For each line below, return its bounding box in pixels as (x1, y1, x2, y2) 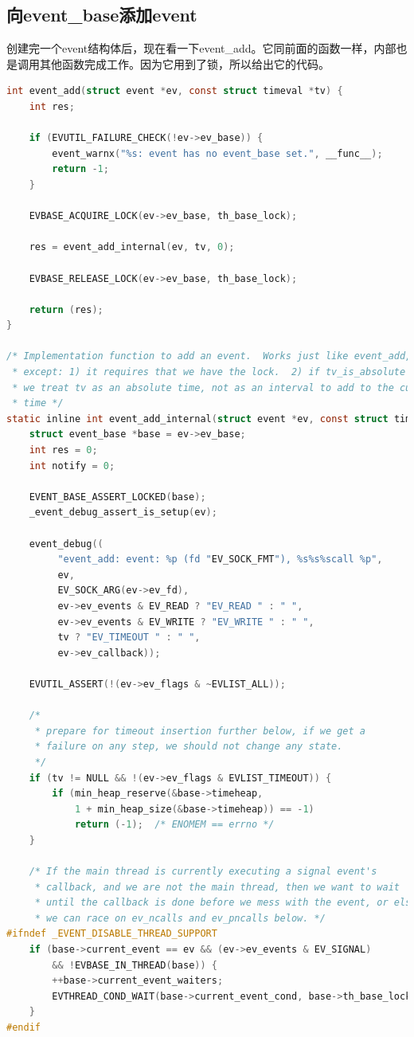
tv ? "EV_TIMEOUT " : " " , (57, 632, 201, 644)
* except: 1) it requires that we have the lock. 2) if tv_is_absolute (12, 366, 406, 378)
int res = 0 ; (29, 444, 98, 456)
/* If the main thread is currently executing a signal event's (29, 866, 377, 878)
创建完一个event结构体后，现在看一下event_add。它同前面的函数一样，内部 (6, 40, 396, 57)
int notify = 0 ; (29, 460, 115, 472)
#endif (6, 1022, 41, 1034)
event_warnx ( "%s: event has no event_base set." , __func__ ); (52, 147, 383, 159)
